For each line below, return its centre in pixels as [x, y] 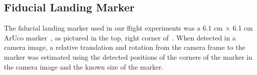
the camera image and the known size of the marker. [84, 66]
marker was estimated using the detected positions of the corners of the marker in [128, 56]
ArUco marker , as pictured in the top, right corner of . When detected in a [120, 37]
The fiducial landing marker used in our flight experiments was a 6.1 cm [113, 28]
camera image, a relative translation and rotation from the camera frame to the [125, 47]
